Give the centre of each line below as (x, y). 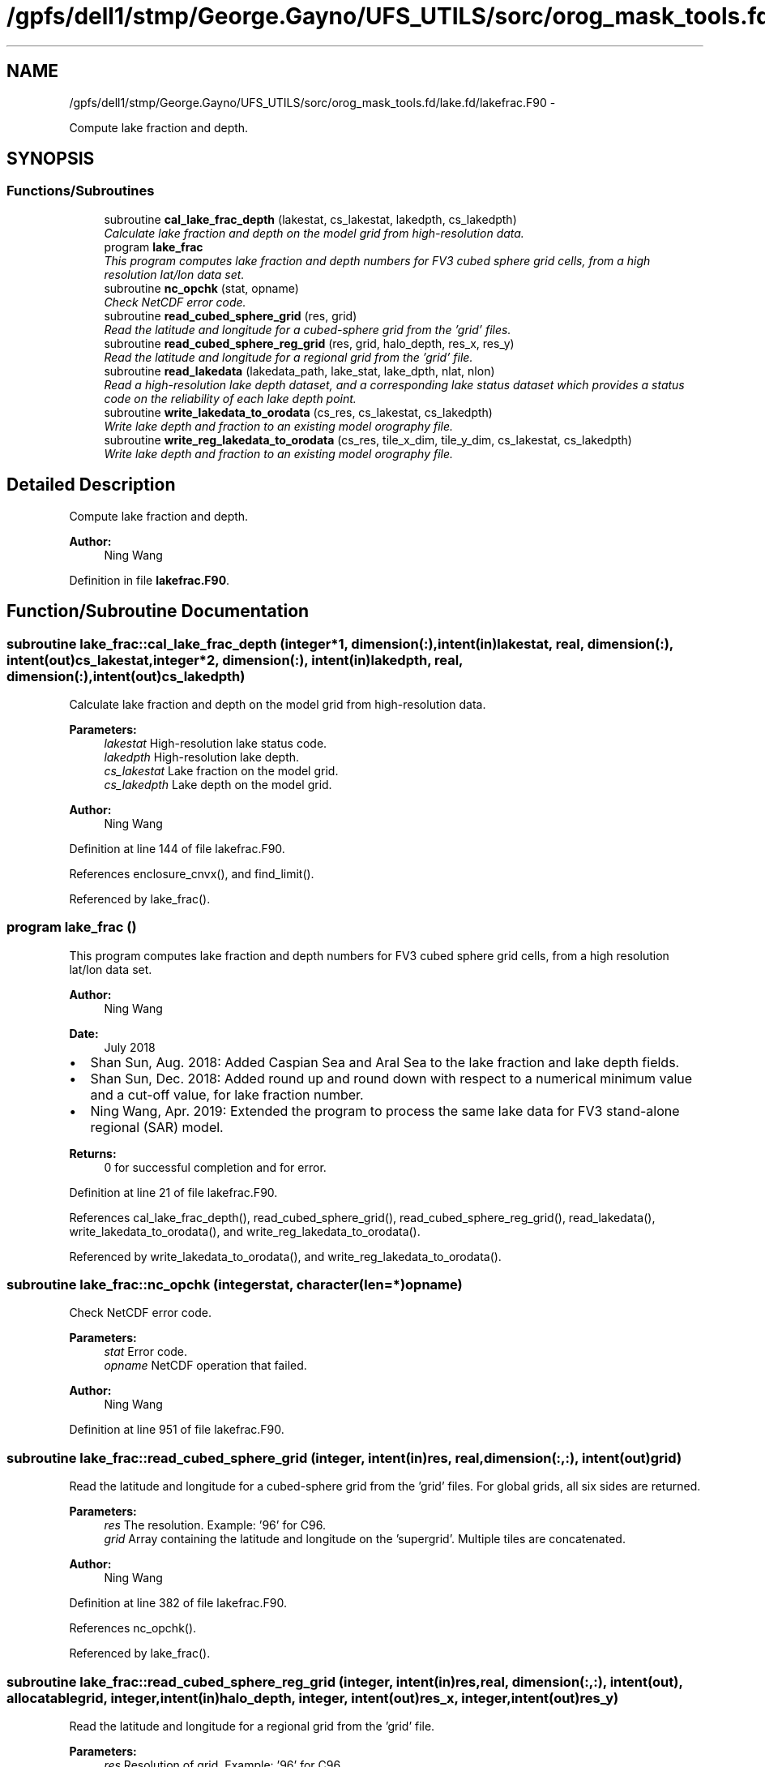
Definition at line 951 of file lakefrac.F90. (177, 1430)
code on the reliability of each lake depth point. (230, 398)
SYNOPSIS (51, 159)
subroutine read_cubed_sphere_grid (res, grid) (231, 315)
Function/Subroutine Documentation (158, 611)
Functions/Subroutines (81, 191)
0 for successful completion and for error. (215, 1167)
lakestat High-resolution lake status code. (216, 743)
